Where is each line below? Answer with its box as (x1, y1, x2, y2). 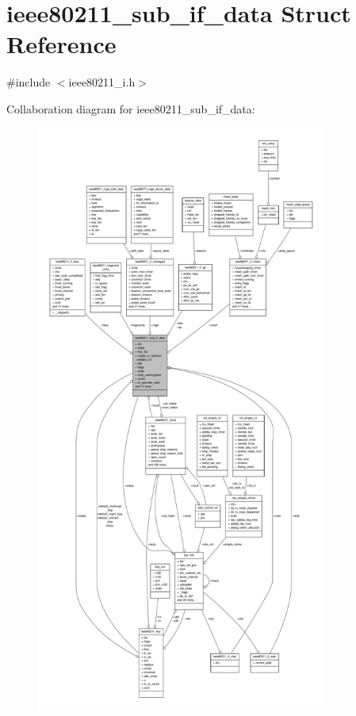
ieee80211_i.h (68, 74, 136, 90)
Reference (6, 28, 117, 60)
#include (6, 74, 51, 90)
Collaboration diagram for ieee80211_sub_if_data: (6, 100, 255, 117)
